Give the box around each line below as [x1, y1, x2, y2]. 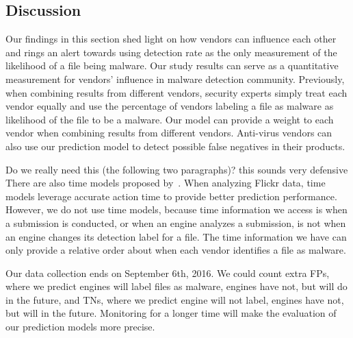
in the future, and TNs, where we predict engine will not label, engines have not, [5, 292, 344, 306]
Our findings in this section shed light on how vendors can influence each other [5, 32, 337, 46]
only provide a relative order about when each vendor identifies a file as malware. [5, 243, 346, 257]
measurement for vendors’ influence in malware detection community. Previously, [5, 71, 345, 86]
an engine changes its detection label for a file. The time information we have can [5, 229, 347, 243]
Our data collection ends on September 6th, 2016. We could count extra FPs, [5, 265, 330, 280]
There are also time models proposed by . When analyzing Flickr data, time [5, 176, 326, 190]
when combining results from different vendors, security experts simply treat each [5, 85, 348, 99]
